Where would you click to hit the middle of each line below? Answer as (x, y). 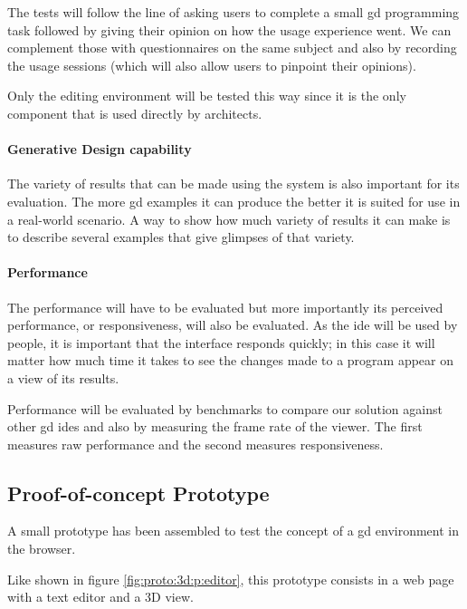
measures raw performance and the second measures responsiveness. (195, 444)
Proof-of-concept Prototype (138, 493)
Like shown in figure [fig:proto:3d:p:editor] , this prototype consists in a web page (231, 579)
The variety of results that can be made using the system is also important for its (233, 184)
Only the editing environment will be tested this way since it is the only (207, 96)
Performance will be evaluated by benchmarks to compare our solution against (225, 408)
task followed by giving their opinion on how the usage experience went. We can (229, 29)
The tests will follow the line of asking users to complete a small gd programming (233, 12)
